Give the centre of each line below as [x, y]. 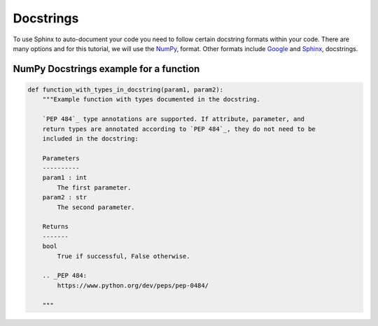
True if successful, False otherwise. [124, 256]
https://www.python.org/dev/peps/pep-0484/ [133, 285]
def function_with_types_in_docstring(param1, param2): [126, 90]
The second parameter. [96, 207]
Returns [56, 227]
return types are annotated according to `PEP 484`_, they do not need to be [179, 129]
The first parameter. [94, 187]
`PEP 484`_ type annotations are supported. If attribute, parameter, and [173, 119]
